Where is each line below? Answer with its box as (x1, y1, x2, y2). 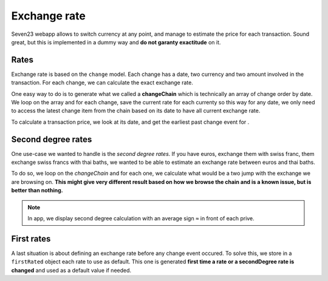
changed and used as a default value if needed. (11, 266, 132, 274)
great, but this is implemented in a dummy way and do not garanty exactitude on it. (11, 38, 221, 46)
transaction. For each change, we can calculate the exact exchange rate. (11, 79, 194, 86)
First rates (11, 234, 51, 244)
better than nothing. (11, 187, 63, 194)
